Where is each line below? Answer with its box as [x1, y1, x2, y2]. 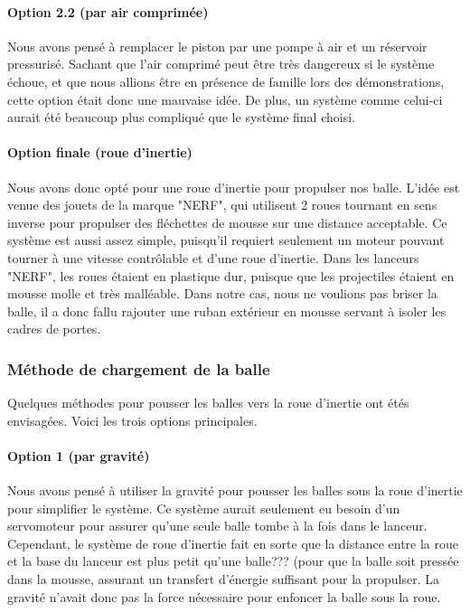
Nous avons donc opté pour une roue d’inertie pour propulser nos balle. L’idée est [7, 177, 460, 196]
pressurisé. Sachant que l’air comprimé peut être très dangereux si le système [7, 54, 435, 73]
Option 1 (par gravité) [7, 446, 150, 465]
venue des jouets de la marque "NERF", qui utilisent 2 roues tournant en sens [7, 195, 437, 214]
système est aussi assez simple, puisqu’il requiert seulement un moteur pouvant [7, 231, 445, 250]
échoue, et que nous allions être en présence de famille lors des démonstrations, [7, 71, 445, 90]
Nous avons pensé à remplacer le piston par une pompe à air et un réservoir [7, 36, 428, 55]
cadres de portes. [7, 319, 101, 338]
